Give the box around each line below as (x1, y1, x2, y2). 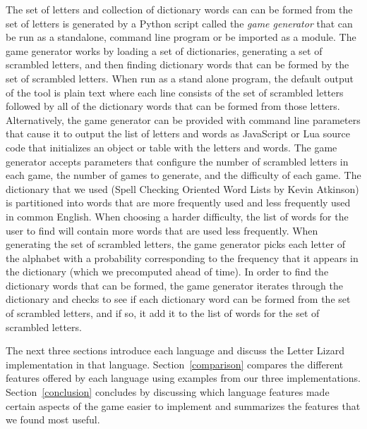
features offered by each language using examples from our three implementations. (6, 371, 361, 385)
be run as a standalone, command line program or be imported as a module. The (6, 30, 356, 44)
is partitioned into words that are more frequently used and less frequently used (6, 195, 351, 210)
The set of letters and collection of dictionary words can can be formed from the (6, 2, 353, 16)
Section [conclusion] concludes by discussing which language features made (6, 385, 330, 399)
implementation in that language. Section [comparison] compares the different (6, 356, 344, 371)
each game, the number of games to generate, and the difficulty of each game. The (6, 168, 361, 182)
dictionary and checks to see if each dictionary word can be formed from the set (6, 292, 351, 306)
